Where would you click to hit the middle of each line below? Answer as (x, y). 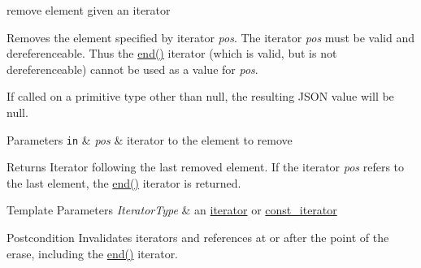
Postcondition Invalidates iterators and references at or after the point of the (198, 237)
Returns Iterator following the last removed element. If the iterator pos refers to (206, 167)
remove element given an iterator (89, 10)
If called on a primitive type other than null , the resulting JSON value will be (200, 96)
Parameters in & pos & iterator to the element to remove (150, 139)
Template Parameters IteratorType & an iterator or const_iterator (172, 210)
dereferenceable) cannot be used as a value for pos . (132, 69)
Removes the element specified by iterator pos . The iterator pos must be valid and (210, 37)
